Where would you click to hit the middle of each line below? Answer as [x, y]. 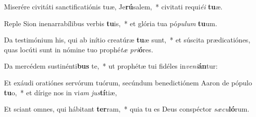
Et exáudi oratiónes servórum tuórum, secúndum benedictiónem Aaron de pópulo [128, 82]
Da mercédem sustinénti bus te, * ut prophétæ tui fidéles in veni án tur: [111, 66]
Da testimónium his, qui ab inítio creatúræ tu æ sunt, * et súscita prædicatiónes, [127, 40]
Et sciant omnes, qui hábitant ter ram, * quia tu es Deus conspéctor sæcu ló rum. [127, 109]
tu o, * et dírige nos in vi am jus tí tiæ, [61, 92]
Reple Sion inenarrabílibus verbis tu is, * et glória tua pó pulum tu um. [111, 23]
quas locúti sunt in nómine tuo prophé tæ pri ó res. [79, 49]
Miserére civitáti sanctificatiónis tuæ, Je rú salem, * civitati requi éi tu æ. [113, 6]
